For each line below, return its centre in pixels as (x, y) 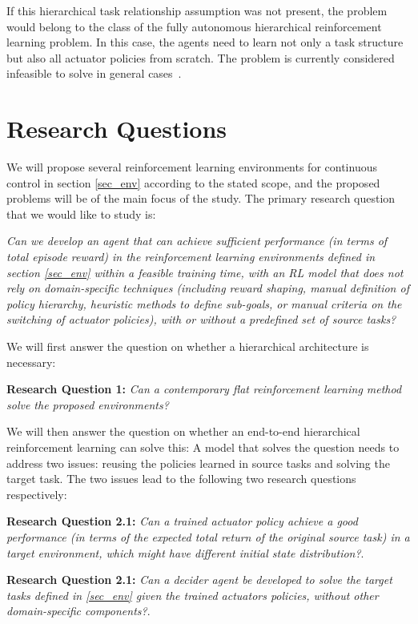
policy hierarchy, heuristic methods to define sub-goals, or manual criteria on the (204, 303)
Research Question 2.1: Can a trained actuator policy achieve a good (182, 521)
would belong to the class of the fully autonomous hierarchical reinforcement (194, 26)
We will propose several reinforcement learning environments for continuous (192, 167)
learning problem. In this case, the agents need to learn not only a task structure (205, 42)
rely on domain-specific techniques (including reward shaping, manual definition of (208, 288)
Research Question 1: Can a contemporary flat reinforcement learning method (204, 389)
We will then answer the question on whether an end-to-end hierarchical (183, 431)
